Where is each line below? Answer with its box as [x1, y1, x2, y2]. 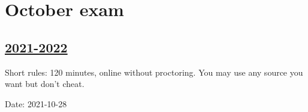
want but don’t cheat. [5, 77, 84, 90]
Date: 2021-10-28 [5, 97, 67, 110]
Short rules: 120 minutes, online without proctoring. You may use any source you [5, 66, 303, 78]
